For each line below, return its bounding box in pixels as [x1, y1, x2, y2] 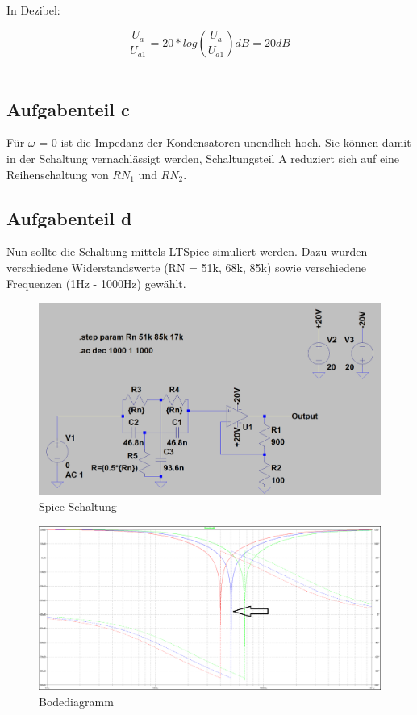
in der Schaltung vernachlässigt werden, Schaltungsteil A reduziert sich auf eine [6, 149, 400, 166]
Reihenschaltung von [6, 165, 109, 182]
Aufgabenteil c [6, 96, 130, 121]
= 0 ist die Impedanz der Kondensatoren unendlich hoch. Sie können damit [39, 134, 411, 151]
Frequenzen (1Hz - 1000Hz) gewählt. [6, 274, 186, 291]
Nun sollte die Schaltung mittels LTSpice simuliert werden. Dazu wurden [6, 243, 368, 260]
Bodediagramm [39, 692, 114, 709]
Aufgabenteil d [6, 205, 132, 230]
